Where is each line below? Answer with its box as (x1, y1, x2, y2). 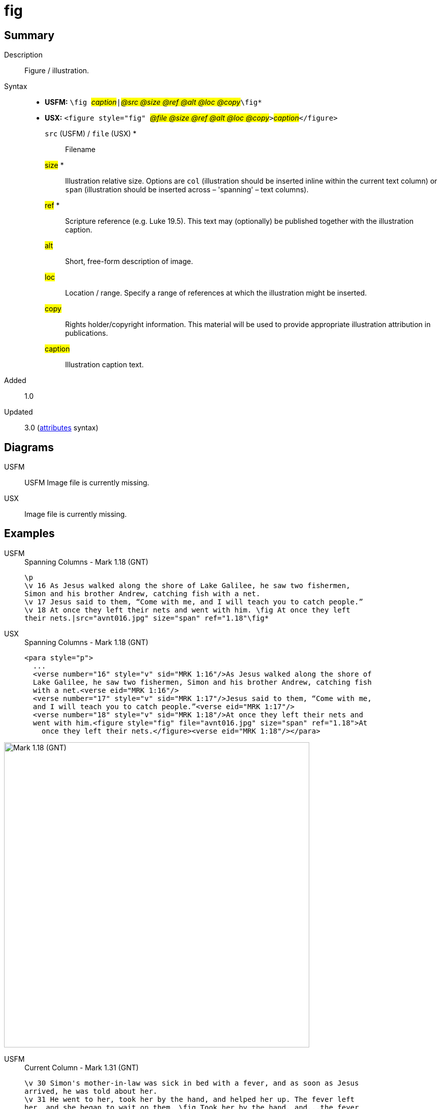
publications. (65, 329, 108, 338)
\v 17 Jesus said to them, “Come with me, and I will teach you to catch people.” (24, 597, 363, 606)
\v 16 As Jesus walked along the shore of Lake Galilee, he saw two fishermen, (24, 581, 350, 590)
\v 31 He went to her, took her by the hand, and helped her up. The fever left (24, 1095, 355, 1103)
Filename (65, 145, 96, 154)
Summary (4, 28, 54, 42)
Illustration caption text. (65, 360, 144, 369)
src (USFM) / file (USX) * (45, 129, 137, 138)
